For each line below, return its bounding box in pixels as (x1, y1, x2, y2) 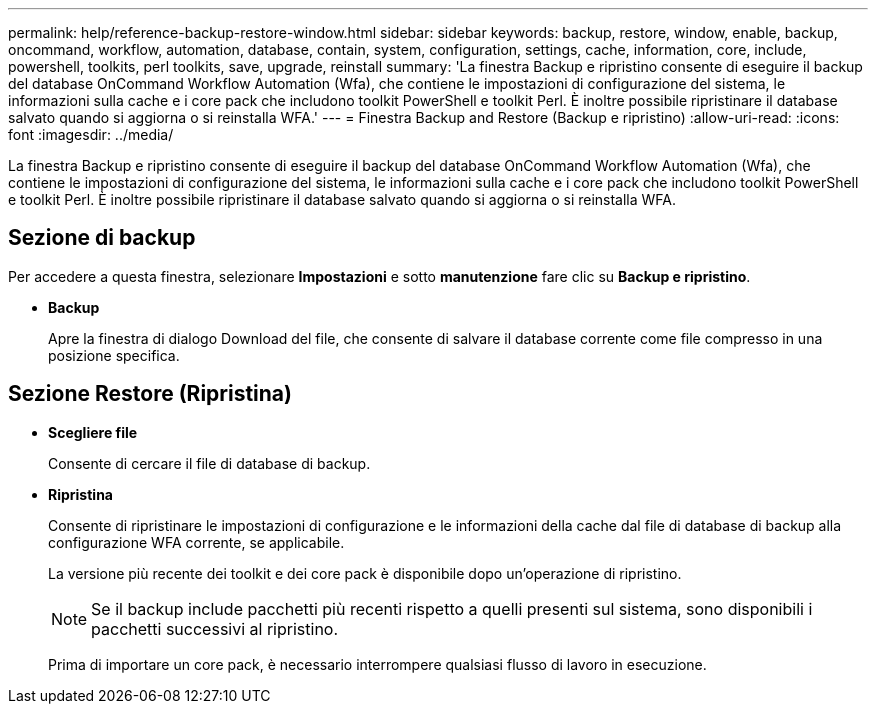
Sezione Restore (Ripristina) (8, 381, 292, 407)
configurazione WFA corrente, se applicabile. (48, 533, 345, 551)
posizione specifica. (48, 346, 180, 364)
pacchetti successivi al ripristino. (91, 618, 339, 639)
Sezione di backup (8, 225, 196, 251)
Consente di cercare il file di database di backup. (48, 454, 371, 472)
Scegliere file (48, 423, 138, 441)
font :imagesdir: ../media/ (8, 126, 174, 143)
